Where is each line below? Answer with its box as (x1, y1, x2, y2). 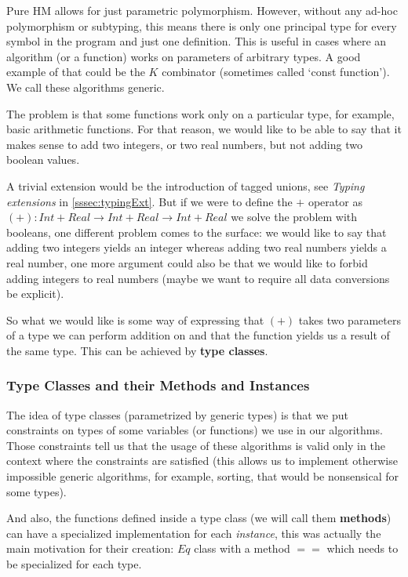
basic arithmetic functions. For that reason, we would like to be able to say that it (6, 121, 402, 137)
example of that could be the (6, 64, 145, 80)
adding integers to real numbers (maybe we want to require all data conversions (6, 270, 390, 286)
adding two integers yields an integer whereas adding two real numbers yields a (6, 239, 387, 256)
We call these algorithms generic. (6, 78, 165, 95)
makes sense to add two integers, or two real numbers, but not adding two (6, 136, 362, 152)
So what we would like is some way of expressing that (6, 311, 264, 328)
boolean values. (6, 151, 80, 168)
